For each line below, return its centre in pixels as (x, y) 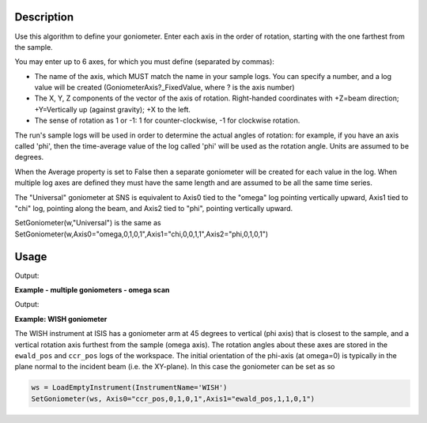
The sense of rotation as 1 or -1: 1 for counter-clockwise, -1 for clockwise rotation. (167, 121)
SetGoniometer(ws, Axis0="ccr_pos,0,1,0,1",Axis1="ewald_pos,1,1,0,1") (173, 398)
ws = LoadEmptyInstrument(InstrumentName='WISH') (129, 388)
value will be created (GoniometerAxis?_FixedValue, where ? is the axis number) (165, 88)
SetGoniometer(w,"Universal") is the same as (88, 223)
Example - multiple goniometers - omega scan (92, 290)
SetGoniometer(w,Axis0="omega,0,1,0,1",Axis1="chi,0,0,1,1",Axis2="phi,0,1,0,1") (142, 234)
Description (44, 17)
